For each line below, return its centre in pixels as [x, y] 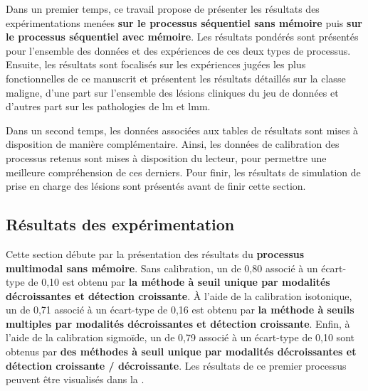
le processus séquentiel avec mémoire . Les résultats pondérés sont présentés [182, 37]
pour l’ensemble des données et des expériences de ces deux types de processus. [178, 50]
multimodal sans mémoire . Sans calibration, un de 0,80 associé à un [162, 268]
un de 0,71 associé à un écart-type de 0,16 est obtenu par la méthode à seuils [180, 310]
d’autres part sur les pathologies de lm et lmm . [108, 106]
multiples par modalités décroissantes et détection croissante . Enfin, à [178, 323]
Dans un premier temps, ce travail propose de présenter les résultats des [163, 9]
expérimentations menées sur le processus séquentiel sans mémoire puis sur [184, 22]
